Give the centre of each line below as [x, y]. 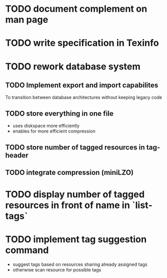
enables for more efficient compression [54, 131]
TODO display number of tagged [75, 195]
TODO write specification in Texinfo [82, 43]
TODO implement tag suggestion [76, 239]
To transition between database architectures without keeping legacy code [84, 97]
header [17, 155]
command [27, 250]
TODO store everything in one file [59, 113]
